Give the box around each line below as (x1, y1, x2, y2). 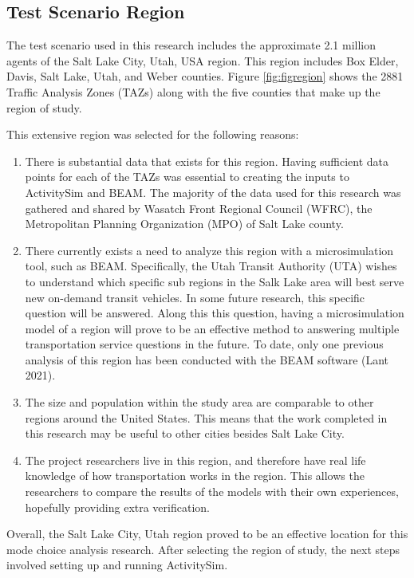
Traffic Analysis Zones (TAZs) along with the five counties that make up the (6, 83, 380, 100)
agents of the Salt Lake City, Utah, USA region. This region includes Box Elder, (6, 52, 399, 69)
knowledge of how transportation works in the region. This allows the (25, 467, 365, 484)
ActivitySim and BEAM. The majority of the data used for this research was (25, 183, 401, 200)
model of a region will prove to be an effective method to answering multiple (25, 320, 400, 336)
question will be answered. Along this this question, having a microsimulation (25, 305, 404, 321)
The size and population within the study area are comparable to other (25, 394, 374, 411)
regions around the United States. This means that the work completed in (25, 409, 388, 426)
